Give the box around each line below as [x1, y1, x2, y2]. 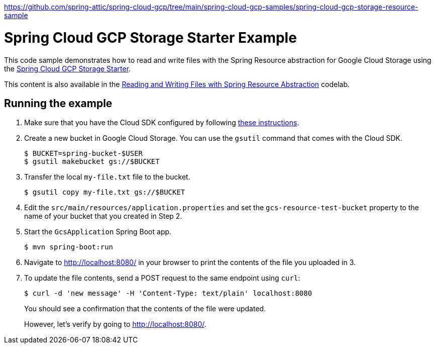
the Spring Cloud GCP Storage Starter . [4, 64, 131, 73]
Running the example [4, 97, 113, 110]
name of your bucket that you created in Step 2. [24, 212, 182, 221]
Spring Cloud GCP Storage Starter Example [4, 29, 297, 46]
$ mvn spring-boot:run [24, 243, 114, 251]
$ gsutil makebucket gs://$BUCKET [24, 157, 160, 166]
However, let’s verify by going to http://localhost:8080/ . [24, 320, 206, 329]
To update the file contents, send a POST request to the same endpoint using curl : [24, 274, 300, 283]
